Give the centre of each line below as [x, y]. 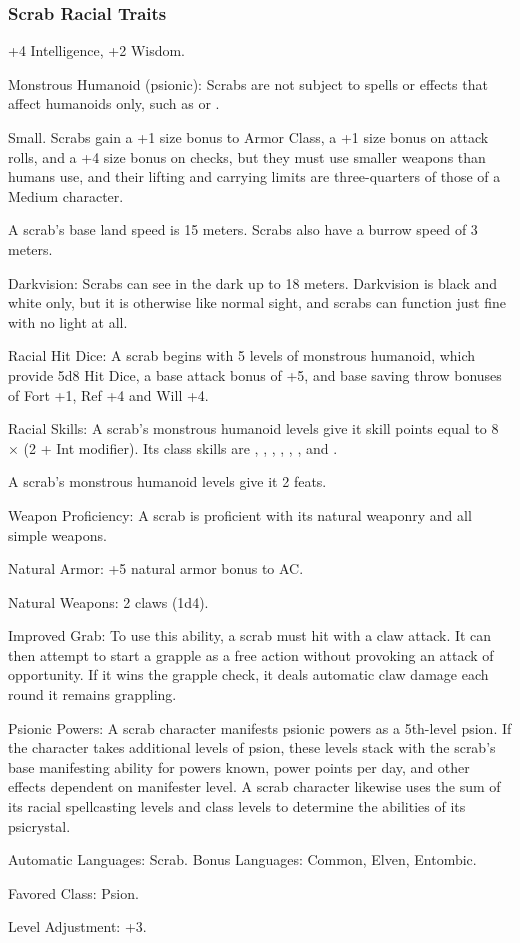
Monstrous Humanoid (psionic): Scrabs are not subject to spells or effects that [248, 83]
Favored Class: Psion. [73, 892]
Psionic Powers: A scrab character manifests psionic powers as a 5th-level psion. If [260, 727]
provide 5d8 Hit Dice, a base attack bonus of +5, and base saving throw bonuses [255, 374]
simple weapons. [57, 534]
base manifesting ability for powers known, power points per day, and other [239, 766]
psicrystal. [39, 825]
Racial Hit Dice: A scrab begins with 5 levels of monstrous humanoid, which [242, 355]
